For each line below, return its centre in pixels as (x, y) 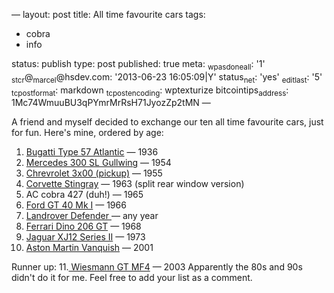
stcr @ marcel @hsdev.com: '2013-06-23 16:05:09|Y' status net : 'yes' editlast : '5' (167, 77)
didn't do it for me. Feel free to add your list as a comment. (132, 278)
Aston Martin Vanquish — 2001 (89, 248)
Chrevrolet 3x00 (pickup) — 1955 (94, 173)
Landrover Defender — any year (92, 216)
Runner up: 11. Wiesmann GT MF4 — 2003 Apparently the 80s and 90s (157, 267)
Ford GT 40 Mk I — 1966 (76, 205)
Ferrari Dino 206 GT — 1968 (83, 226)
